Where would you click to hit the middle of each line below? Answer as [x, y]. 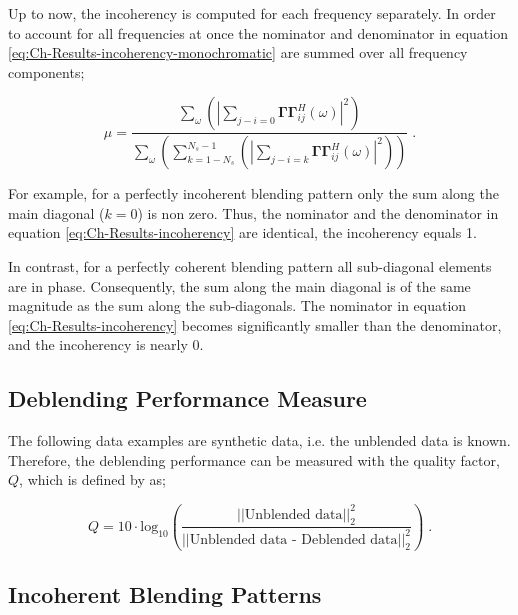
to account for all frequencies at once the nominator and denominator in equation [258, 32]
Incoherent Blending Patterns [165, 593]
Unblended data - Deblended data [293, 539]
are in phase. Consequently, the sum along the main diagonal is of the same [239, 285]
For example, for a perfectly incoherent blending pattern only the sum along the [253, 193]
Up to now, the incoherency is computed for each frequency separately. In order [252, 13]
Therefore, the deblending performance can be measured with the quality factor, [254, 459]
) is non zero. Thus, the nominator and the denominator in [318, 212]
